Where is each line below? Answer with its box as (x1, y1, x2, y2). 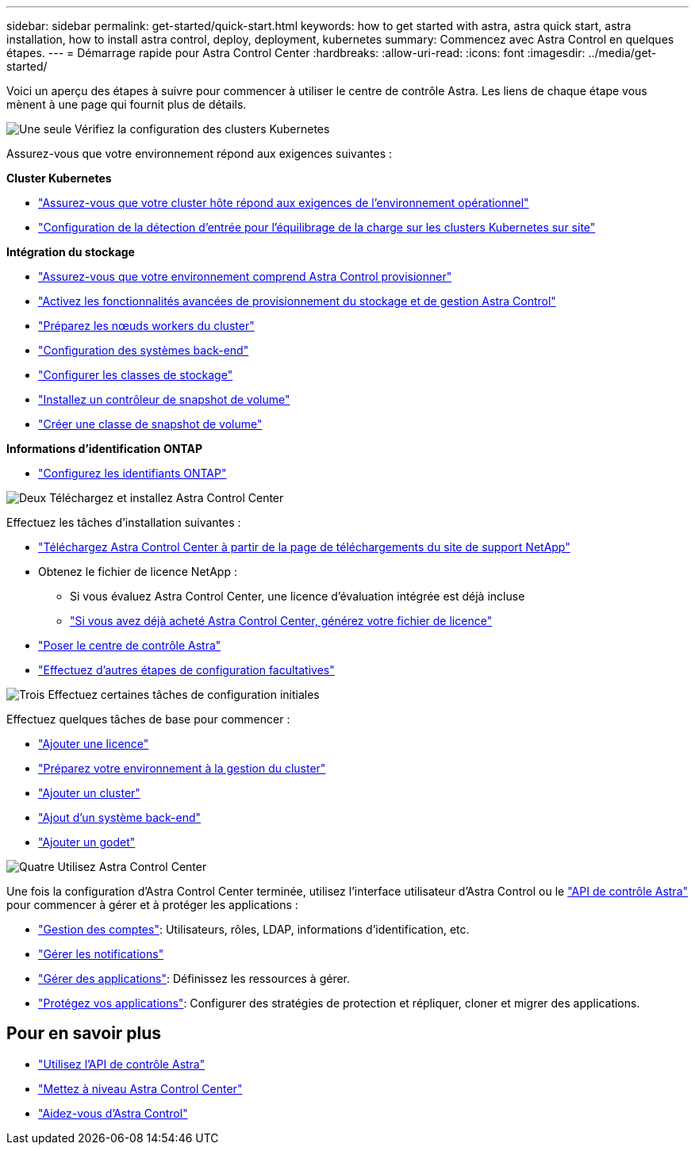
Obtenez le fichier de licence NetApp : (38, 565, 237, 578)
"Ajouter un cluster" (38, 786, 140, 800)
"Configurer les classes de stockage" (38, 368, 233, 382)
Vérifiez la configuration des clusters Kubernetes (75, 122, 330, 136)
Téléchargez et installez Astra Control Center (49, 491, 284, 505)
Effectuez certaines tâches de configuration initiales (48, 688, 320, 701)
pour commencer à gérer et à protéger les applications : (6, 898, 298, 911)
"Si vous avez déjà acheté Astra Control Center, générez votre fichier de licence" (70, 614, 493, 627)
